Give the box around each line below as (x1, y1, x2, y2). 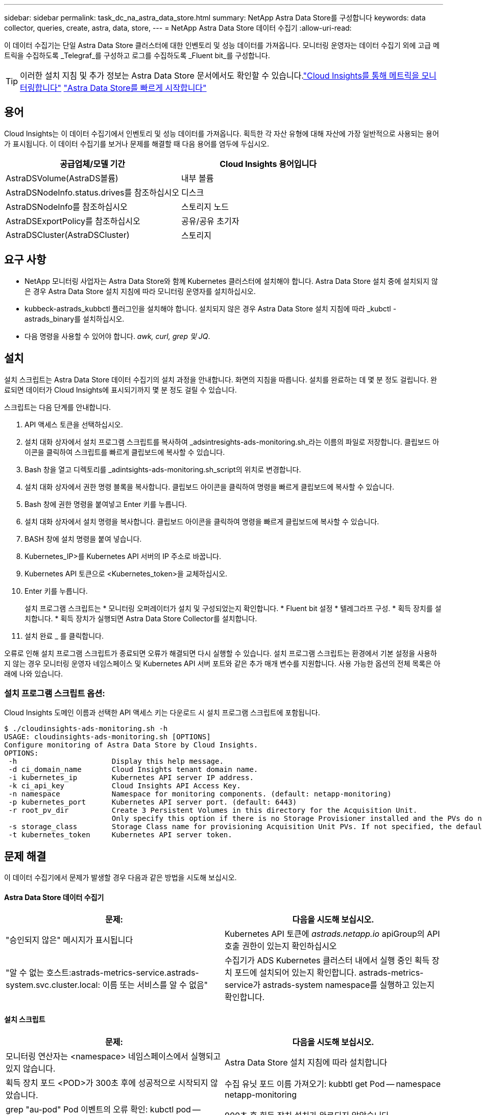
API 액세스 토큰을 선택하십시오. (25, 420, 123, 429)
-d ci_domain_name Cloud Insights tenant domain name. (8, 765, 258, 774)
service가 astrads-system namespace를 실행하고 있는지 (225, 980, 435, 990)
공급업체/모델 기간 (60, 158, 125, 169)
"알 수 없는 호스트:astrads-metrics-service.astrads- (6, 967, 199, 978)
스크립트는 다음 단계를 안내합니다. (4, 402, 111, 411)
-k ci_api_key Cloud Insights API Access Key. (8, 782, 241, 790)
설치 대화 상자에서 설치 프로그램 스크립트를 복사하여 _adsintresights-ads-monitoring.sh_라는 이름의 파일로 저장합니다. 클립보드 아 (25, 437, 440, 446)
